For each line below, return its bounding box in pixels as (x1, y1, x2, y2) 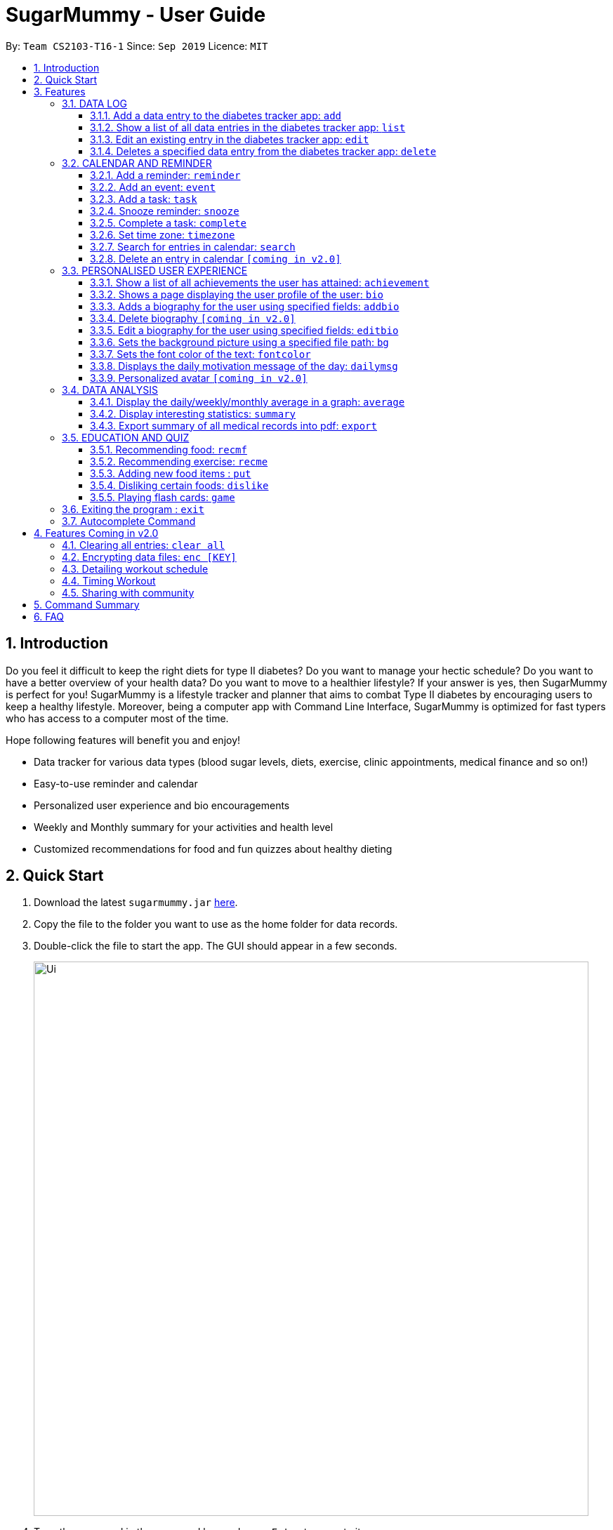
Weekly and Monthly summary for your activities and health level (34, 820, 334, 833)
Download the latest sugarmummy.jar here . (34, 896, 238, 909)
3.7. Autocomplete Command (62, 514, 196, 527)
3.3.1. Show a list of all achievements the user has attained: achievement (90, 276, 430, 288)
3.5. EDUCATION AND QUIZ (62, 431, 190, 444)
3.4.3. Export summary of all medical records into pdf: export (90, 419, 377, 432)
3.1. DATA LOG (62, 97, 128, 109)
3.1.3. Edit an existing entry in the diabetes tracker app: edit (90, 133, 369, 145)
